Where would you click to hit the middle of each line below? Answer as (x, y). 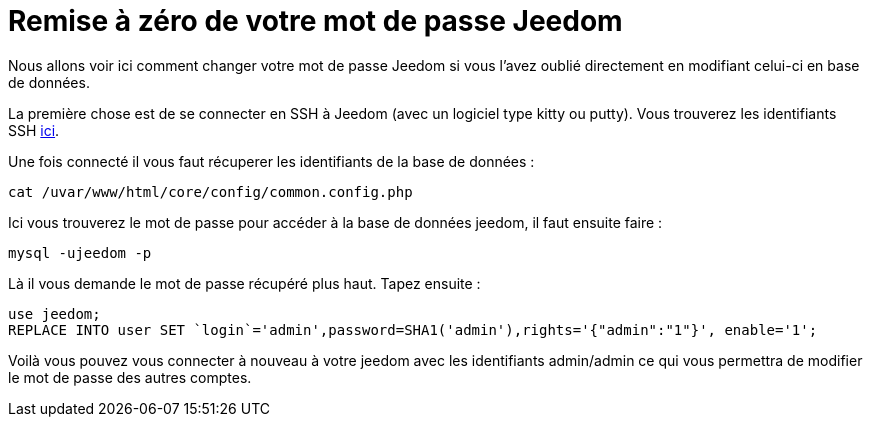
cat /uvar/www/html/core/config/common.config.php (210, 191)
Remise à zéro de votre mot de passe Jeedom (315, 21)
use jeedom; (54, 313)
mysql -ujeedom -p (80, 252)
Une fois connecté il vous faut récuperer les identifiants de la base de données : (271, 161)
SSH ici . (34, 130)
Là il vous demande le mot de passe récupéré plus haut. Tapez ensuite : (244, 283)
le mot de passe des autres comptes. (130, 377)
